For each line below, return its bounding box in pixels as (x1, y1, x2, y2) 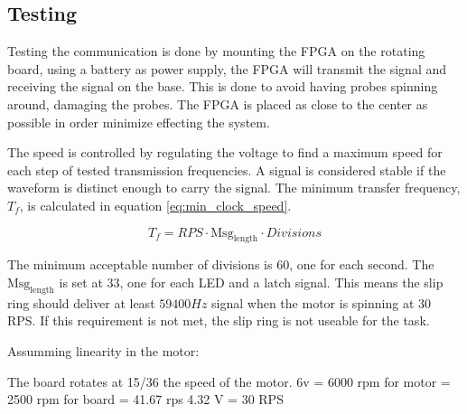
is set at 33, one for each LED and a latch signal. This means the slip (59, 272, 444, 291)
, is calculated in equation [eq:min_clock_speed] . (19, 195, 292, 214)
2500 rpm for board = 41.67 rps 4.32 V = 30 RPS (7, 390, 284, 409)
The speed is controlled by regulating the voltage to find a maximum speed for (7, 143, 443, 162)
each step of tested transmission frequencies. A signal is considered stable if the (7, 160, 446, 179)
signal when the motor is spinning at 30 (211, 293, 432, 312)
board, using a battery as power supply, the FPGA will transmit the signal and (7, 59, 447, 78)
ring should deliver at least (7, 293, 155, 312)
